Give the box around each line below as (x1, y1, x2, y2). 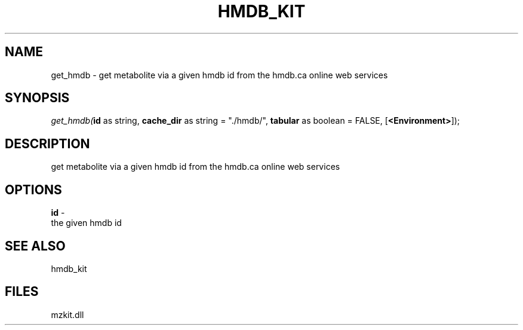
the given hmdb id (51, 218, 122, 228)
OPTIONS (5, 182, 62, 197)
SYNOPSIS (5, 90, 70, 106)
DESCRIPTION (5, 136, 90, 151)
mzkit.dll (51, 309, 84, 320)
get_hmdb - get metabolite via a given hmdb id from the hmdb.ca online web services (51, 69, 388, 80)
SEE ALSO (5, 238, 66, 253)
